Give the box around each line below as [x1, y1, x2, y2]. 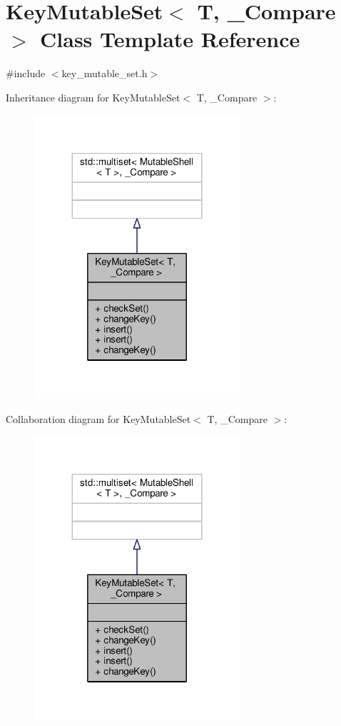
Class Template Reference [40, 24, 300, 54]
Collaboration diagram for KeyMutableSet [6, 411, 191, 426]
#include [6, 66, 46, 81]
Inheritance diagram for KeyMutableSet [6, 89, 180, 104]
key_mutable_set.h [61, 66, 148, 81]
